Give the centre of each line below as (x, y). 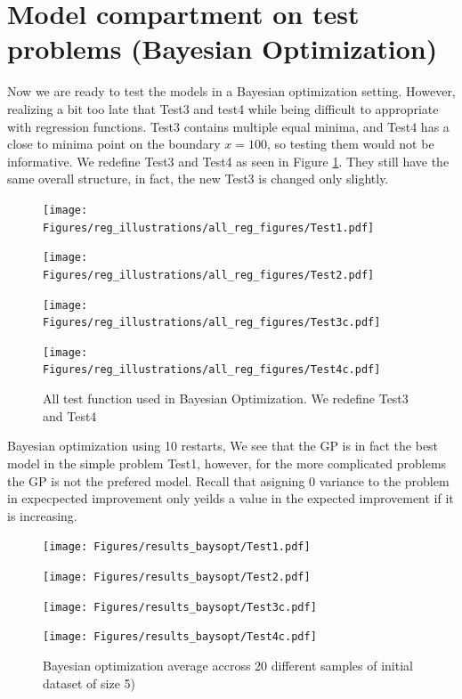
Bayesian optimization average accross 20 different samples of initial (228, 665)
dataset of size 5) (89, 683)
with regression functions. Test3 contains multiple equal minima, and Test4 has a (228, 126)
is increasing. (42, 515)
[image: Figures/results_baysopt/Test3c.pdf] (180, 607)
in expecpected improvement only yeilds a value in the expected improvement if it (231, 498)
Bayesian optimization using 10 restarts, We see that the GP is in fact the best (223, 446)
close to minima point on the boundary (114, 144)
